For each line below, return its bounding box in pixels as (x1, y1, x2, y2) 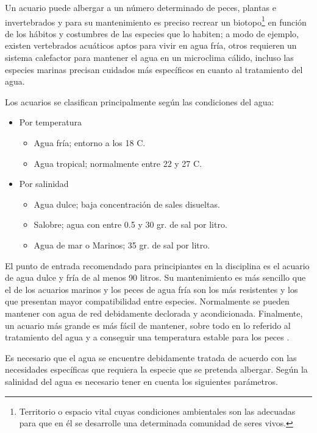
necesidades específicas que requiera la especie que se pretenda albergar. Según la (5, 363, 308, 376)
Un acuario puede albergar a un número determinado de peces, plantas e (5, 1, 276, 13)
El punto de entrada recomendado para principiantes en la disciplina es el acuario (5, 259, 310, 272)
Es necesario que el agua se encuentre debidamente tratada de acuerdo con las (5, 351, 297, 364)
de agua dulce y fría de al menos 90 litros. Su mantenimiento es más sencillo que (5, 271, 306, 284)
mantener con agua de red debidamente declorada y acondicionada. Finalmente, (5, 306, 303, 319)
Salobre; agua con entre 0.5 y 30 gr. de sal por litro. (34, 218, 227, 231)
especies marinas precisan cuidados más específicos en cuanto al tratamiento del (5, 63, 303, 76)
